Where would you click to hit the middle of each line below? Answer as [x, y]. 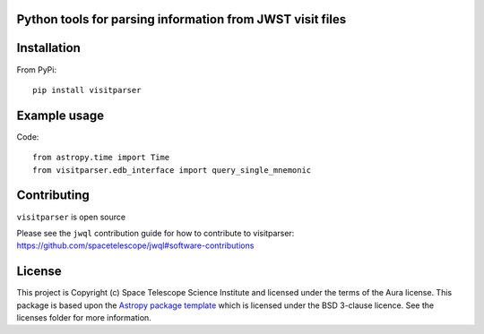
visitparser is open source [71, 217]
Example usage [60, 115]
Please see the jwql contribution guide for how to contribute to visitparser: [156, 233]
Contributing [53, 196]
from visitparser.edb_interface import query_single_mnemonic [172, 170]
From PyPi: [37, 69]
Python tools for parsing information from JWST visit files [181, 19]
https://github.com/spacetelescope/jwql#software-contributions [135, 245]
